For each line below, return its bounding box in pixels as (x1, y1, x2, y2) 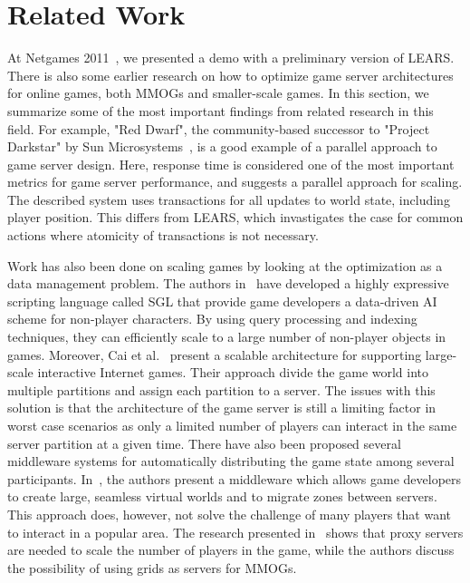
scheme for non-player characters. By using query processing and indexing (7, 309, 417, 328)
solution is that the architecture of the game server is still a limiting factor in (7, 398, 436, 417)
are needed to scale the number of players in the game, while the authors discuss (7, 540, 455, 559)
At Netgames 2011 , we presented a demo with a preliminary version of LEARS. (7, 48, 455, 67)
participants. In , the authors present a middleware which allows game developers (7, 469, 462, 488)
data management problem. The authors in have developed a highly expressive (7, 274, 449, 293)
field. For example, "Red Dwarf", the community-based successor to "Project (7, 119, 430, 138)
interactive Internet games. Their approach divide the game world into (37, 363, 429, 382)
